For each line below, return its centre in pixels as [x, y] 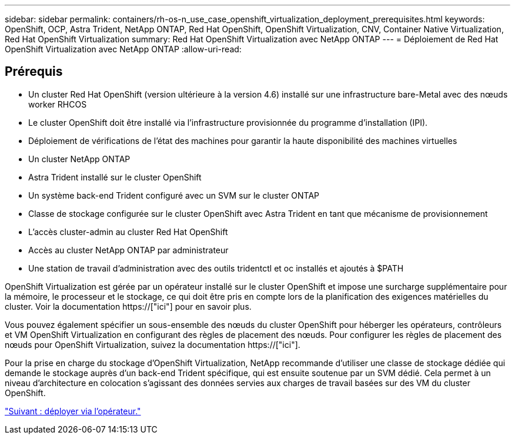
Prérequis [34, 72]
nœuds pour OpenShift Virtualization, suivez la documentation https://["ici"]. [153, 344]
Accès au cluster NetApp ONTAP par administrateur [128, 250]
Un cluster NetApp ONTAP [79, 159]
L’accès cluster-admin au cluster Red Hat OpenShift [128, 232]
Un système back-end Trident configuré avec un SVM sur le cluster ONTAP [174, 195]
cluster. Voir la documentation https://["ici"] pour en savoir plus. [128, 306]
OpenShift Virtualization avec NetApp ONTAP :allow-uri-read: [123, 49]
